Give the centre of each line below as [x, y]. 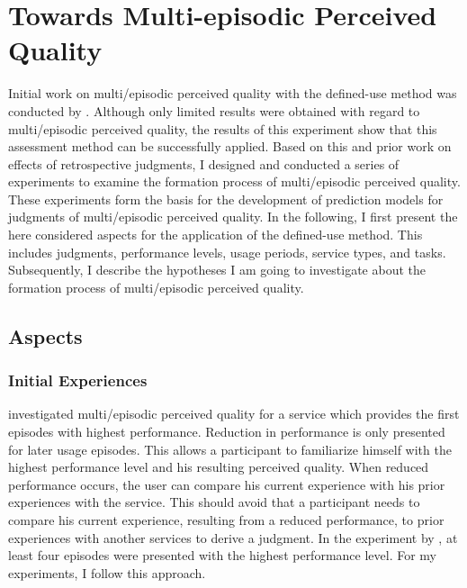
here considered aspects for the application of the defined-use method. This [216, 235]
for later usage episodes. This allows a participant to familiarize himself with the [230, 449]
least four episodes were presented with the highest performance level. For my [222, 555]
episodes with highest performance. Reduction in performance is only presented [227, 432]
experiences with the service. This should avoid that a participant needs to [214, 502]
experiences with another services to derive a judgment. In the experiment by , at [233, 537]
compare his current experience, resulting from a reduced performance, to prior [226, 520]
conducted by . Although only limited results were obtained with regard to [214, 110]
